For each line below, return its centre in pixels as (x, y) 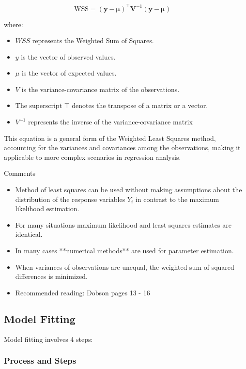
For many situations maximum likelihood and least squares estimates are (123, 224)
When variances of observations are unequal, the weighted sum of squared (125, 267)
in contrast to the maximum (177, 199)
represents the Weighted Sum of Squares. (93, 40)
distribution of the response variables (70, 199)
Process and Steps (40, 361)
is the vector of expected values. (69, 73)
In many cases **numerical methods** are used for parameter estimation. (124, 250)
